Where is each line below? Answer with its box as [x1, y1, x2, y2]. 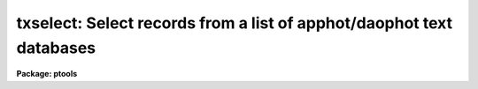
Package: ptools [16, 69, 78, 79]
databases [16, 38, 96, 57]
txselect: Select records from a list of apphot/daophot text [16, 13, 453, 33]
